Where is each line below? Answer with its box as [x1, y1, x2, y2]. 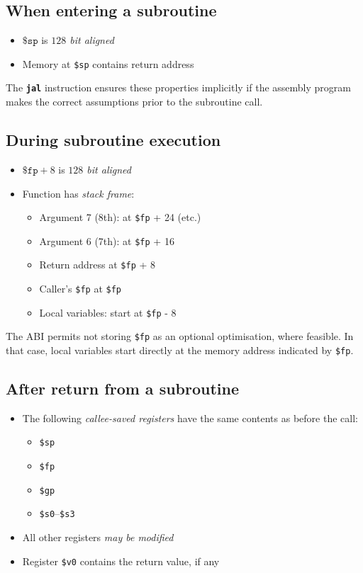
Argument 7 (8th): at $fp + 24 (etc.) [39, 210, 201, 225]
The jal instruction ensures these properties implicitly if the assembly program [6, 80, 351, 95]
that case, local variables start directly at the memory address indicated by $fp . [6, 343, 354, 358]
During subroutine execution [6, 129, 221, 151]
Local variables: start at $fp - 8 [39, 305, 177, 319]
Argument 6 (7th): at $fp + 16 [39, 233, 174, 248]
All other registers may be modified [22, 530, 174, 545]
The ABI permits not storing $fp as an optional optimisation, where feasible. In [6, 329, 354, 344]
